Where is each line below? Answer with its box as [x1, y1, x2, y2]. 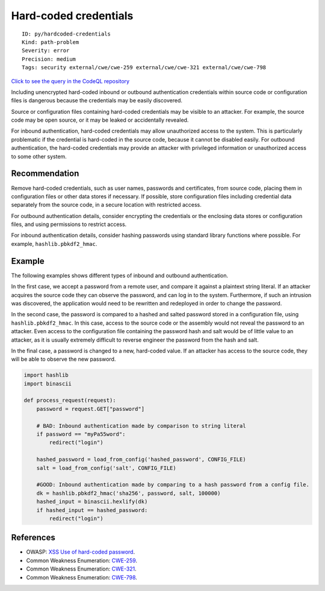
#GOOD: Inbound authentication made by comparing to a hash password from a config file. [36, 481, 310, 488]
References [11, 533, 55, 543]
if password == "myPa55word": [36, 431, 126, 438]
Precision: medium [22, 55, 76, 63]
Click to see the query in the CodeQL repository [11, 77, 129, 84]
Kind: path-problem [22, 39, 79, 45]
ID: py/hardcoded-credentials [22, 30, 111, 37]
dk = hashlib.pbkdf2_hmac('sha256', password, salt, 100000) [36, 490, 221, 496]
